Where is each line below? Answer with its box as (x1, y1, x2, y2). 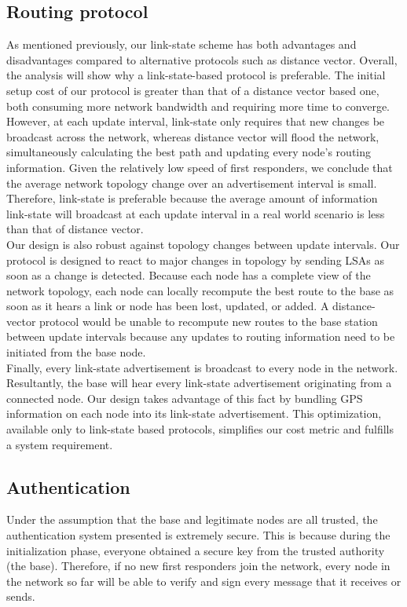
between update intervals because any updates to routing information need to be (6, 328, 395, 345)
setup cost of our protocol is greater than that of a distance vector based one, (6, 82, 379, 98)
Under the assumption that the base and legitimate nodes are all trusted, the (6, 511, 378, 528)
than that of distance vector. (6, 221, 144, 237)
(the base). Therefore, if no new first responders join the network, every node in (6, 558, 390, 574)
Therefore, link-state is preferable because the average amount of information (6, 190, 378, 207)
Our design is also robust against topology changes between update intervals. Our (6, 236, 400, 252)
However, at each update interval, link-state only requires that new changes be (6, 113, 385, 130)
